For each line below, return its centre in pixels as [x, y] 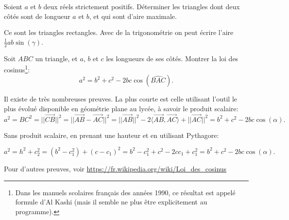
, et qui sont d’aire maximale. [133, 16]
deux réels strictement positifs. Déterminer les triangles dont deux [142, 6]
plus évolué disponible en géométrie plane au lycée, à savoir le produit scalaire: [121, 109]
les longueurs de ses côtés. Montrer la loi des [172, 58]
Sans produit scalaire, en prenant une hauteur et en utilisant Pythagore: [111, 135]
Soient [13, 6]
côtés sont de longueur [37, 16]
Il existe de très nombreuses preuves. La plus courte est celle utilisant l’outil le [121, 99]
